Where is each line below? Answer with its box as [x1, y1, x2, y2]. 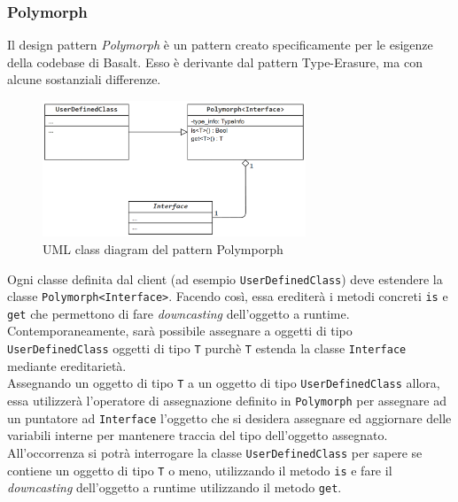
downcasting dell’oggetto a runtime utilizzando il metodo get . [7, 478, 342, 497]
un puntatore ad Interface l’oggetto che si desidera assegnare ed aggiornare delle [7, 408, 452, 427]
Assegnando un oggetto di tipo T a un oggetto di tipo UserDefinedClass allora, [7, 374, 440, 392]
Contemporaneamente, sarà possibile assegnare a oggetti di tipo [7, 321, 353, 340]
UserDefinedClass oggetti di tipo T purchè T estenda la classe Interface [7, 339, 407, 358]
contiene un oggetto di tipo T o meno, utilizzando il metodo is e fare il [7, 460, 392, 479]
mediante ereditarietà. [7, 356, 127, 375]
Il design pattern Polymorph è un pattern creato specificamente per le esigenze [7, 35, 433, 54]
